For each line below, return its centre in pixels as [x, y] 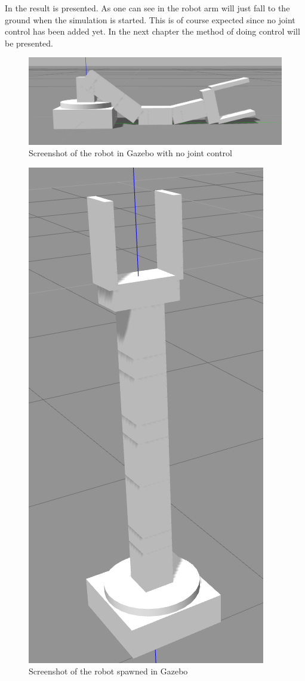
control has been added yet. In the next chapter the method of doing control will [152, 31]
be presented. [29, 43]
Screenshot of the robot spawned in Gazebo [108, 671]
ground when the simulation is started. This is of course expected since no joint [150, 19]
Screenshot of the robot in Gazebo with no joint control [130, 153]
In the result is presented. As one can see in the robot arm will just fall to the [147, 8]
